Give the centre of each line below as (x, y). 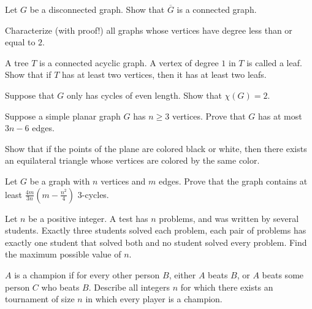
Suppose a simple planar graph (63, 116)
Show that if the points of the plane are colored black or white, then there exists (156, 148)
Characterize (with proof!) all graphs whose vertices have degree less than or (149, 30)
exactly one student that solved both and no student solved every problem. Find (156, 242)
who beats (60, 287)
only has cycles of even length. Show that (144, 95)
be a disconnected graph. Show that (97, 9)
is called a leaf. (274, 62)
